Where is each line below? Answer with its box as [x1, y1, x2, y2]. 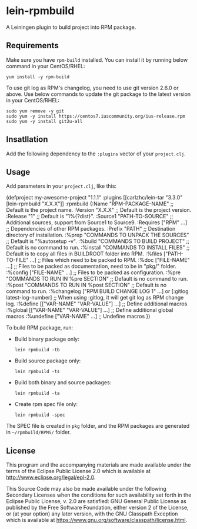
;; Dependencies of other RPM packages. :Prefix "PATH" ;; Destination [6, 225, 176, 232]
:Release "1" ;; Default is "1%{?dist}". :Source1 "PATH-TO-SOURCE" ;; [6, 213, 173, 220]
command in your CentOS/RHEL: [6, 62, 85, 69]
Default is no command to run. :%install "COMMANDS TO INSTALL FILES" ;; [6, 244, 190, 251]
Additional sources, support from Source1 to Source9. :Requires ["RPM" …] [6, 219, 188, 226]
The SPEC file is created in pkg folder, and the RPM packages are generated [6, 422, 190, 430]
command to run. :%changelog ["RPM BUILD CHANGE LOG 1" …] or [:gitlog [6, 288, 189, 295]
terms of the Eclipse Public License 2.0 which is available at [6, 468, 151, 475]
